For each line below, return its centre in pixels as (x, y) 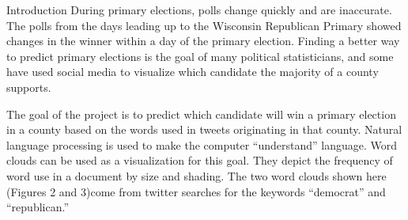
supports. (29, 87)
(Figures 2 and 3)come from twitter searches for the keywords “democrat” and (196, 191)
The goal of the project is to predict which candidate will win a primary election (201, 114)
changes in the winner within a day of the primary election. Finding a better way (203, 41)
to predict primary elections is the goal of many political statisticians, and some (200, 56)
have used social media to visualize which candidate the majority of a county (193, 72)
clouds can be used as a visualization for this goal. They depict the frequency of (200, 160)
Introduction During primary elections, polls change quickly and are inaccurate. (199, 9)
